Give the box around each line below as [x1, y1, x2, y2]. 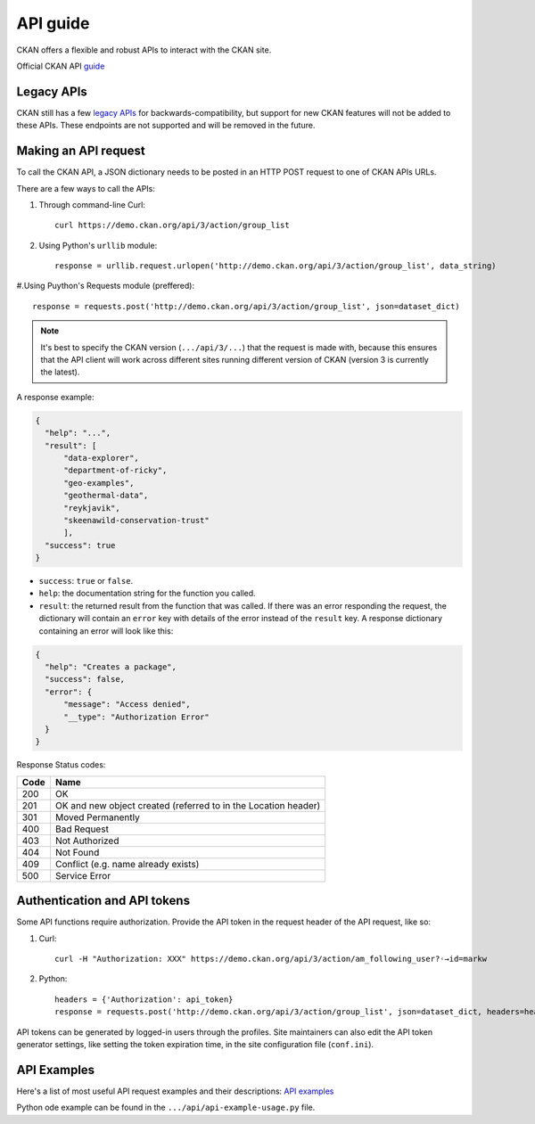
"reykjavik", [63, 503, 120, 513]
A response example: [16, 391, 95, 402]
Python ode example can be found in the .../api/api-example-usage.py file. [16, 1102, 316, 1113]
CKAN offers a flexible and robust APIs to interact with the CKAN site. [16, 45, 272, 55]
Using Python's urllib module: [38, 240, 158, 250]
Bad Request [54, 823, 109, 835]
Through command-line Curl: [38, 199, 146, 209]
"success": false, [45, 674, 125, 685]
